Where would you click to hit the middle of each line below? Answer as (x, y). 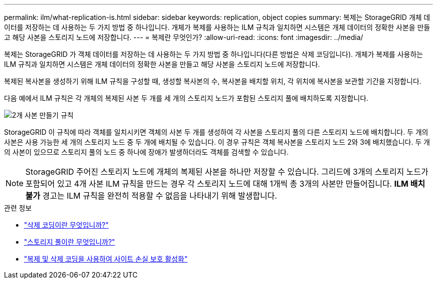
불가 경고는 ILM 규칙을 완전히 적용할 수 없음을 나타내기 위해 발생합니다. (151, 196)
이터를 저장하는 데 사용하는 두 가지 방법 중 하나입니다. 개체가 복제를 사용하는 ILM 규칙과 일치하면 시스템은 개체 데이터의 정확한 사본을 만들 (217, 27)
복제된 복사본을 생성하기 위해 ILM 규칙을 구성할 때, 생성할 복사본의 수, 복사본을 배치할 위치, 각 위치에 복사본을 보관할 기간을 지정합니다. (213, 81)
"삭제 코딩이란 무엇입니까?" (66, 225)
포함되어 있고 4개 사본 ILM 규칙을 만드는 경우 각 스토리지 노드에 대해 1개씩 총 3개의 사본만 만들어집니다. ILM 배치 (225, 184)
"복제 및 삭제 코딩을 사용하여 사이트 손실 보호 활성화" (106, 259)
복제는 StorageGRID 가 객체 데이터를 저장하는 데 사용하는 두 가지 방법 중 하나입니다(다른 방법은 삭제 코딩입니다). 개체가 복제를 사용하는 (214, 54)
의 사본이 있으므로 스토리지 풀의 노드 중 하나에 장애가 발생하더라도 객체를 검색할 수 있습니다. (146, 152)
